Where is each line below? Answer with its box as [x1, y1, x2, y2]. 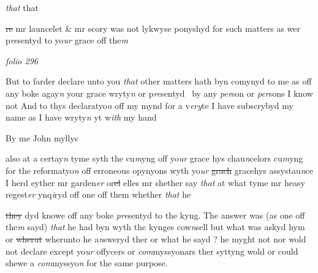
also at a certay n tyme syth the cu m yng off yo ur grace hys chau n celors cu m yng [6, 152, 303, 165]
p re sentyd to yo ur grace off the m [6, 34, 128, 47]
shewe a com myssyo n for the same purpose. [6, 256, 168, 269]
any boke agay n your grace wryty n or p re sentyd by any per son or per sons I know [6, 86, 313, 99]
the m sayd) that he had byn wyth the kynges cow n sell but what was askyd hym [6, 220, 305, 233]
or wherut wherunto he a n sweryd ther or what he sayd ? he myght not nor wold [6, 232, 306, 245]
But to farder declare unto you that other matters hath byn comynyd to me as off [6, 75, 312, 88]
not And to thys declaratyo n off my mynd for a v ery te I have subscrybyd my [6, 99, 293, 111]
